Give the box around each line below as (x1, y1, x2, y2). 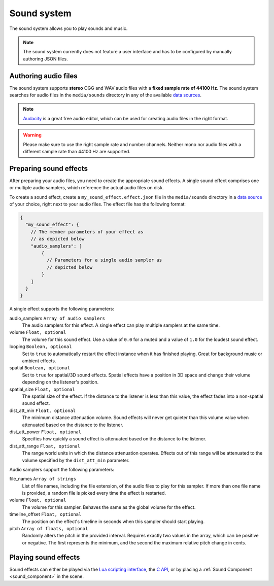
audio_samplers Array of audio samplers (9, 315, 105, 321)
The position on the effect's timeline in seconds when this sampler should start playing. (22, 518, 205, 525)
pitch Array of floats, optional (9, 526, 88, 532)
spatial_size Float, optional (9, 386, 76, 392)
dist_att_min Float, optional (9, 407, 76, 413)
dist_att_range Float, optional (9, 443, 81, 449)
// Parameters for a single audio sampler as (46, 257, 162, 263)
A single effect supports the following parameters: (9, 306, 114, 312)
